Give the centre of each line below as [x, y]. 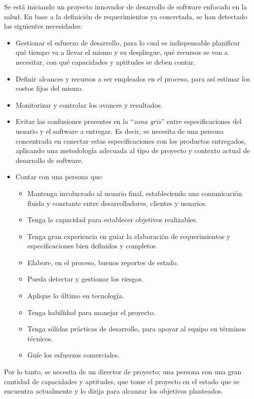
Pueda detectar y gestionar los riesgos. [85, 279]
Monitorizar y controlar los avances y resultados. [89, 104]
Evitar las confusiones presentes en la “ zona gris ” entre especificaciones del [128, 121]
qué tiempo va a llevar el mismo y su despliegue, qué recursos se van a [122, 52]
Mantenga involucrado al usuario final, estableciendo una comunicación [135, 193]
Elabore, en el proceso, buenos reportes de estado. [103, 262]
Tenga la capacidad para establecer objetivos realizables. [112, 219]
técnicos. [40, 338]
